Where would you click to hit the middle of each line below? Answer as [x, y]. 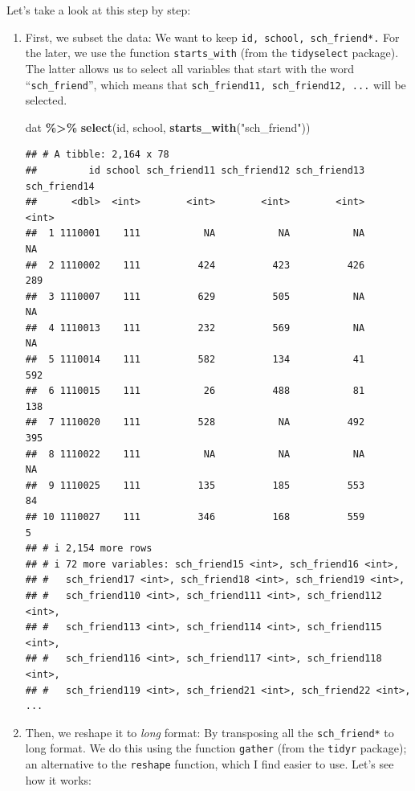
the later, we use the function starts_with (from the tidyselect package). [212, 53]
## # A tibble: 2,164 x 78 [97, 155]
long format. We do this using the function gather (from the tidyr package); [216, 748]
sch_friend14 [60, 186]
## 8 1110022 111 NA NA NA [195, 454]
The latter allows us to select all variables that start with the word [190, 68]
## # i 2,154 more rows [89, 549]
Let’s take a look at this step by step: [99, 10]
